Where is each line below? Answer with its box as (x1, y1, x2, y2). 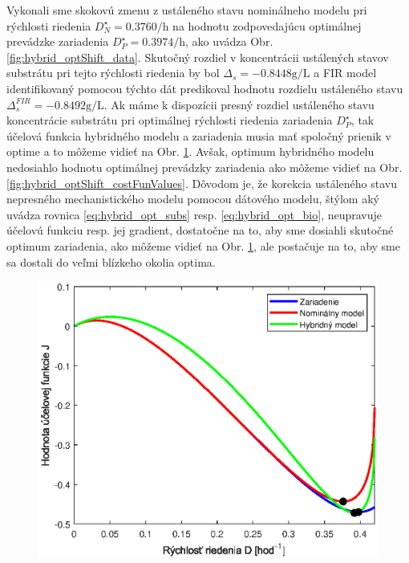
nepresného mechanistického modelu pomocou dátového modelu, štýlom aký (6, 190, 379, 207)
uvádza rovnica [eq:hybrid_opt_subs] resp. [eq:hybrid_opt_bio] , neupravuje (6, 206, 383, 222)
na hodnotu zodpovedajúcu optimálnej (172, 17, 362, 34)
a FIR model (314, 64, 377, 81)
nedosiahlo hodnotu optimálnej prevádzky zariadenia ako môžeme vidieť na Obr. (6, 158, 403, 175)
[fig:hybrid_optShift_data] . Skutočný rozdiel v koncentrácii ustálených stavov (6, 48, 389, 65)
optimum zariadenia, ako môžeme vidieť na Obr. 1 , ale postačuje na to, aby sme (6, 237, 400, 254)
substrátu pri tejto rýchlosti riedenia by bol (6, 64, 220, 81)
